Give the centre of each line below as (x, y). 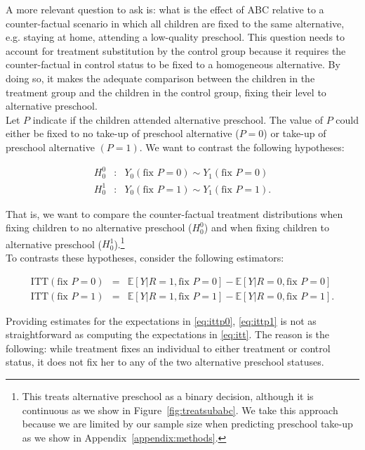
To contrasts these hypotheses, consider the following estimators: (145, 258)
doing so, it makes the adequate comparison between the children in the (160, 78)
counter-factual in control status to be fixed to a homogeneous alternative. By (173, 64)
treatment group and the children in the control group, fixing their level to (166, 92)
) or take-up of (295, 133)
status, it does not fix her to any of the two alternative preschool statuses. (165, 362)
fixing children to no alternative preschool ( (99, 227)
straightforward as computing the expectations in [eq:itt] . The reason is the (168, 334)
